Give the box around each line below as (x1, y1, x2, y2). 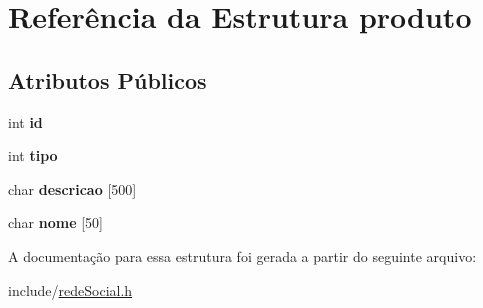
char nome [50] (8, 212, 104, 233)
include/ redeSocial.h (8, 279, 133, 300)
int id (8, 111, 43, 132)
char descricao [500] (8, 178, 137, 199)
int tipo (8, 145, 58, 166)
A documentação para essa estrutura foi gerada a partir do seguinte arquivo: (8, 245, 477, 266)
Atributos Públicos (8, 64, 207, 95)
